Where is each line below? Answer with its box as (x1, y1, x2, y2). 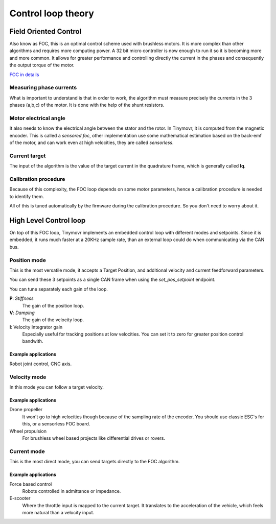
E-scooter (9, 495, 31, 502)
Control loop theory (9, 8, 95, 19)
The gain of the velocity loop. (22, 317, 84, 323)
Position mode (9, 256, 46, 264)
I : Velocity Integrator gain (9, 324, 63, 330)
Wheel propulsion (9, 428, 47, 434)
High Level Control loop (9, 216, 86, 225)
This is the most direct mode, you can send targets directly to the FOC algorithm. (9, 459, 180, 465)
